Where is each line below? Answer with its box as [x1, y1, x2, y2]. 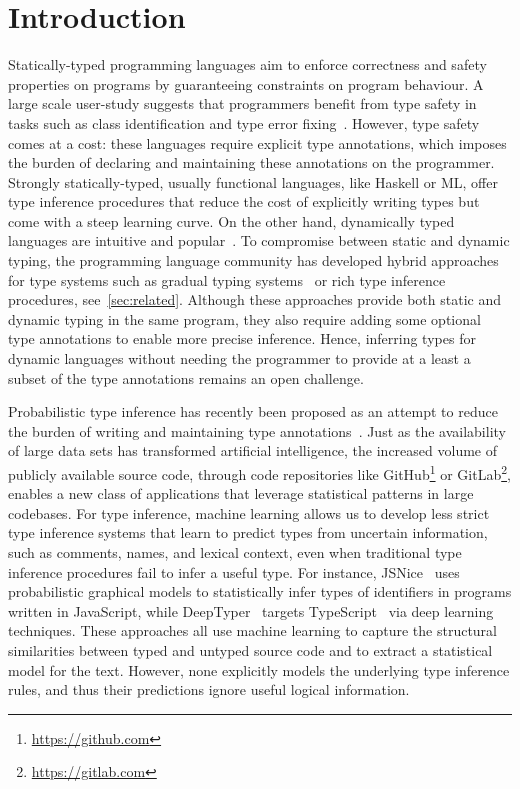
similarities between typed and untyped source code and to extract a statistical [8, 640, 493, 660]
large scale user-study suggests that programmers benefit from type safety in [8, 93, 477, 114]
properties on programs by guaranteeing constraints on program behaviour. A [8, 73, 484, 94]
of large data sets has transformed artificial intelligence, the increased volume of [8, 440, 498, 461]
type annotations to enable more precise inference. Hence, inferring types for [8, 328, 476, 349]
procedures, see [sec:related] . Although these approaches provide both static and [8, 289, 502, 310]
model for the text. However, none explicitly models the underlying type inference [8, 659, 510, 680]
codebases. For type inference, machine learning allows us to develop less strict [8, 502, 490, 523]
